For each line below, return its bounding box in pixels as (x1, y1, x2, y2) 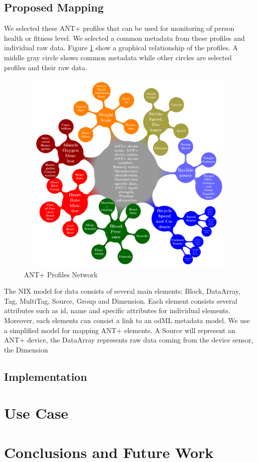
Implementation (4, 368, 87, 384)
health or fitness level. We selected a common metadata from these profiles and (4, 32, 245, 43)
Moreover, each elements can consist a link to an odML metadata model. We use (4, 315, 250, 326)
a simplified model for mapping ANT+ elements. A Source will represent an (4, 325, 236, 335)
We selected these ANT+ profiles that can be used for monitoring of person (4, 23, 235, 33)
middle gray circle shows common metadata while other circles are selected (4, 52, 232, 62)
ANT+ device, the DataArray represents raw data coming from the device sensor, (4, 335, 254, 345)
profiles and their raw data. (4, 62, 87, 72)
